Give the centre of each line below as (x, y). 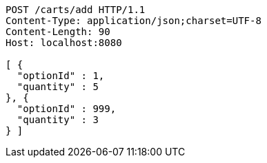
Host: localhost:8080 (64, 43)
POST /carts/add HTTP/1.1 (76, 10)
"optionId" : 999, (67, 109)
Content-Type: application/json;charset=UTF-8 (133, 21)
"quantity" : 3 (58, 120)
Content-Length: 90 (58, 32)
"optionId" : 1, (61, 76)
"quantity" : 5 (58, 87)
